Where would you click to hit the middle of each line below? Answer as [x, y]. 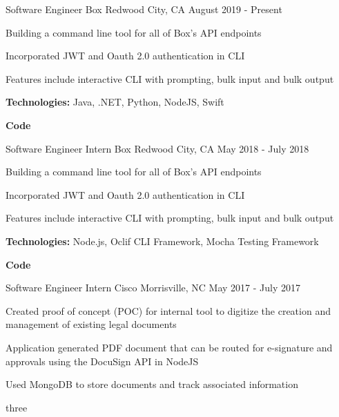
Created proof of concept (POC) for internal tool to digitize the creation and [168, 310]
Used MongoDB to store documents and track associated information [152, 384]
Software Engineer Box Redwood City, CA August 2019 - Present [144, 9]
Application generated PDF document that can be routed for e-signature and [169, 347]
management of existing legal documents [91, 324]
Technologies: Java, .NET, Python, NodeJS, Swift [115, 102]
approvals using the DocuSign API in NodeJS [102, 361]
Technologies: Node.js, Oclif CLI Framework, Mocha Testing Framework [162, 241]
